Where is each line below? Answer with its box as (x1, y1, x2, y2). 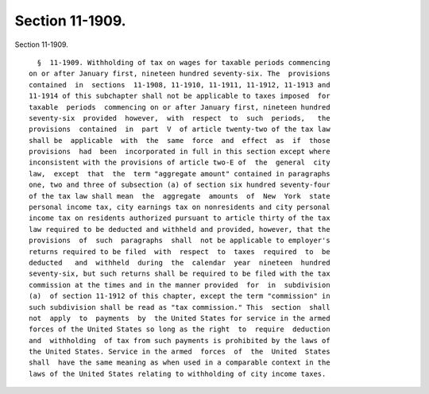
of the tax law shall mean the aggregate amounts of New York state (29, 191, 330, 200)
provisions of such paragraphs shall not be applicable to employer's (29, 236, 330, 245)
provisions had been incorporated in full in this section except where (29, 147, 330, 156)
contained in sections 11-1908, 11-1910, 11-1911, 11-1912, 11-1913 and (29, 80, 330, 89)
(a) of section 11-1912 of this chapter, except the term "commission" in (29, 292, 330, 301)
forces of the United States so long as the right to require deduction (29, 325, 330, 334)
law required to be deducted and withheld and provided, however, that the (29, 225, 330, 234)
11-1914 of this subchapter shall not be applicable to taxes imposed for (29, 91, 330, 101)
